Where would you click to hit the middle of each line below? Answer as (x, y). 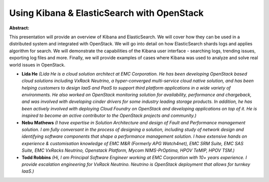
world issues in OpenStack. (37, 65)
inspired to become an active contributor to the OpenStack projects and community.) (109, 116)
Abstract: (19, 28)
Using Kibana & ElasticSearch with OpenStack (106, 13)
